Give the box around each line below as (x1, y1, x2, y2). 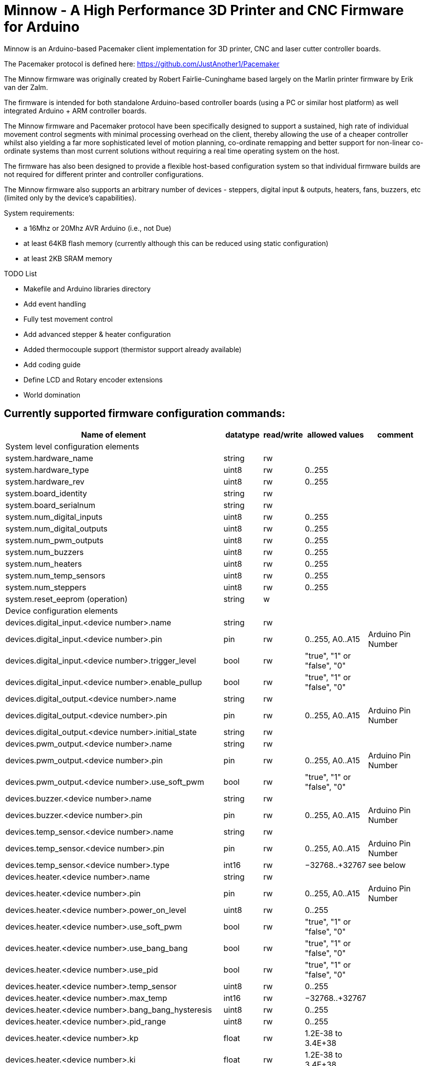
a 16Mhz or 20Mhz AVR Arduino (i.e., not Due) (23, 223, 171, 232)
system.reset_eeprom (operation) (5, 594, 128, 604)
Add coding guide (23, 360, 81, 369)
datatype (225, 429, 260, 440)
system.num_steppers (5, 582, 86, 592)
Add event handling (23, 299, 86, 308)
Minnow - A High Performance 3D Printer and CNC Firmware (4, 2, 404, 19)
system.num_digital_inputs (5, 511, 103, 522)
